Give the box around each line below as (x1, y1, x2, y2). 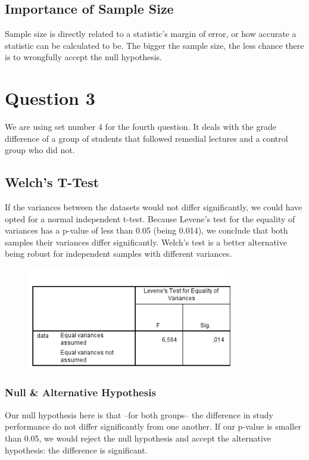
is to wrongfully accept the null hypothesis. (5, 51, 162, 63)
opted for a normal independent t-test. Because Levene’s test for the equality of (5, 212, 295, 225)
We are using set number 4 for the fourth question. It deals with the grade (5, 120, 276, 133)
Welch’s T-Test (5, 173, 99, 191)
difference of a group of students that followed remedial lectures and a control (5, 132, 288, 144)
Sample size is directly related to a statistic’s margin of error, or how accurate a (5, 27, 296, 40)
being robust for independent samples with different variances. (5, 247, 232, 260)
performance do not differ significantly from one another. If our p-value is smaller (5, 420, 301, 433)
